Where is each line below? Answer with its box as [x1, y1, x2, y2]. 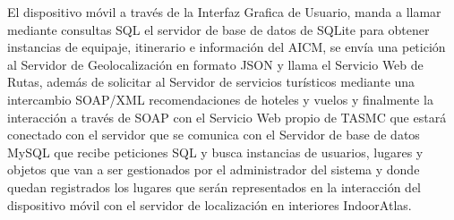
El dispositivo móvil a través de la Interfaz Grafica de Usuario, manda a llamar [7, 3, 441, 21]
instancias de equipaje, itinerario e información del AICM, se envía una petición [7, 38, 446, 56]
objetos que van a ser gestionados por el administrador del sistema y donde [7, 160, 420, 179]
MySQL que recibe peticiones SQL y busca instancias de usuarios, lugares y [7, 142, 424, 161]
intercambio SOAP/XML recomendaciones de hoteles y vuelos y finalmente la [7, 89, 433, 108]
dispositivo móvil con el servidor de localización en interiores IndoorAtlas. [7, 195, 412, 214]
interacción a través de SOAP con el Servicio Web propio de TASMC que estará [7, 107, 447, 126]
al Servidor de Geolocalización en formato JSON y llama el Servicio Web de [7, 55, 424, 73]
